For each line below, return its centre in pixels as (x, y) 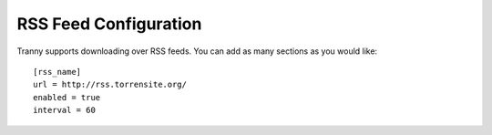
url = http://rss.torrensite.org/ (110, 85)
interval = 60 (64, 110)
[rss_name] (57, 72)
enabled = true (67, 97)
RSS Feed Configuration (109, 24)
